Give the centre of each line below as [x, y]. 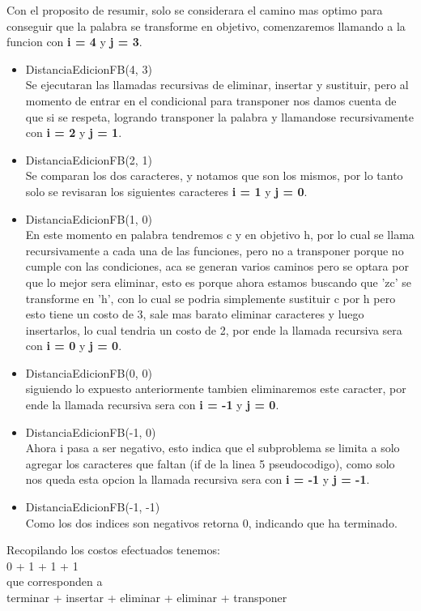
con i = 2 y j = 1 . [74, 132]
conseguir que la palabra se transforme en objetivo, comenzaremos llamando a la [206, 26]
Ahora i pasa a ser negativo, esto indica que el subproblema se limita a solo [213, 448]
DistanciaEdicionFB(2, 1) [89, 159]
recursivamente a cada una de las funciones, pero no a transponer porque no [215, 250]
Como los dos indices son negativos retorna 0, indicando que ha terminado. [211, 522]
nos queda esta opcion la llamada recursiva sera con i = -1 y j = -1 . [198, 479]
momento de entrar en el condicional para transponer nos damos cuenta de [211, 100]
